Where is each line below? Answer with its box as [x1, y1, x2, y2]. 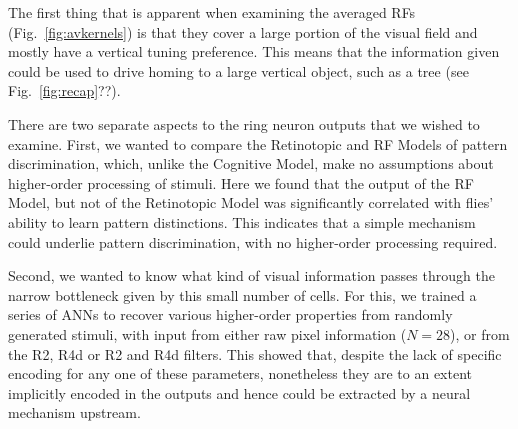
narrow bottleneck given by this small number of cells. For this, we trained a [8, 284, 477, 305]
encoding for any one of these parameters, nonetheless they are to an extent [8, 363, 472, 384]
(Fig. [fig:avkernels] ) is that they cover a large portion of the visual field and [8, 21, 478, 42]
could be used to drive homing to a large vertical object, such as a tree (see [8, 60, 469, 81]
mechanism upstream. [8, 402, 141, 423]
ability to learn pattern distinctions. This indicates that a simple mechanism [8, 211, 476, 232]
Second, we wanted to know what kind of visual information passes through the [8, 265, 495, 286]
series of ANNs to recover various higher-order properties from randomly [8, 304, 453, 325]
